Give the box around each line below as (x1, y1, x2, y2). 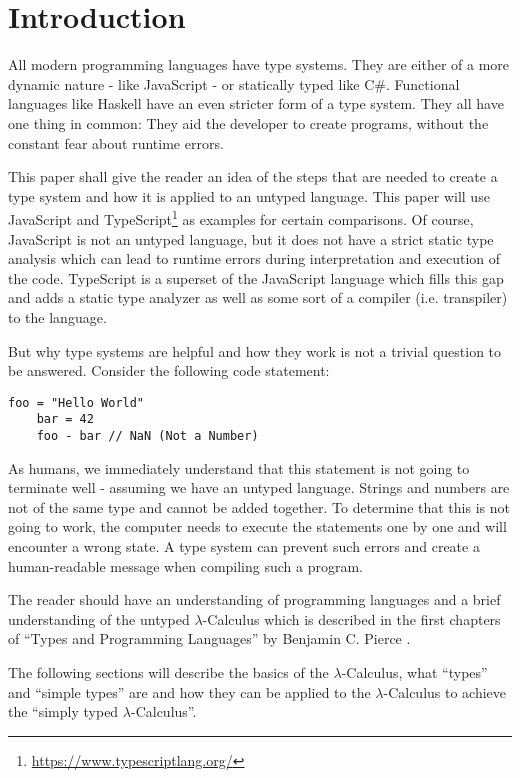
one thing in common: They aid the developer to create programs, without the (8, 112, 489, 133)
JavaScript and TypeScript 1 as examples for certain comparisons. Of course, (8, 206, 474, 229)
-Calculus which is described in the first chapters (202, 608, 501, 629)
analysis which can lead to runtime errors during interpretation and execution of (8, 248, 501, 269)
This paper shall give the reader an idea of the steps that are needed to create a (8, 166, 498, 187)
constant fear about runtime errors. (8, 132, 224, 153)
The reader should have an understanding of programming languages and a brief (8, 589, 501, 610)
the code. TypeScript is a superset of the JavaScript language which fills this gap (8, 267, 504, 288)
